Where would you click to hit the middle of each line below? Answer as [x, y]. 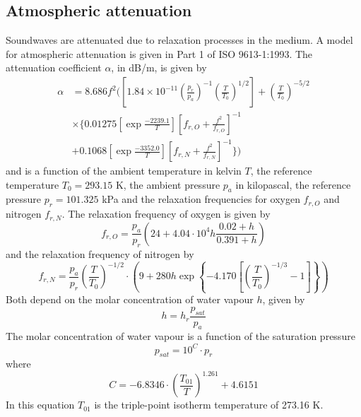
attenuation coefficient [54, 67]
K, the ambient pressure [168, 184]
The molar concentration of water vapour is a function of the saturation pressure [180, 336]
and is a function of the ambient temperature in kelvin [124, 171]
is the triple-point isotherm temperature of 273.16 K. [209, 405]
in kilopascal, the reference [293, 184]
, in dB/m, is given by [159, 67]
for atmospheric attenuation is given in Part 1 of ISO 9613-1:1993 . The [159, 53]
